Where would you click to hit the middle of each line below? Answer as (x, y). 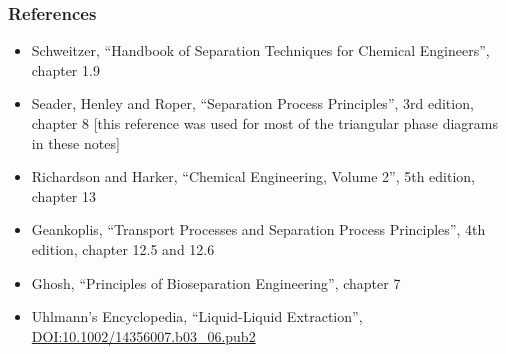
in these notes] (75, 142)
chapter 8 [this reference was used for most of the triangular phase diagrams (265, 123)
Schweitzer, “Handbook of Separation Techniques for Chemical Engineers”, (260, 50)
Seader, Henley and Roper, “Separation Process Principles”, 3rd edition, (252, 103)
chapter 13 (64, 195)
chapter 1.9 (65, 69)
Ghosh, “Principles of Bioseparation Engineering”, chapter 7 (216, 282)
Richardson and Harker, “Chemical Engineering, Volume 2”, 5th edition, (253, 176)
